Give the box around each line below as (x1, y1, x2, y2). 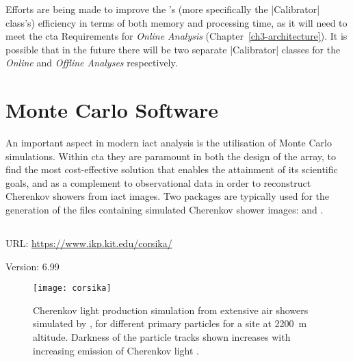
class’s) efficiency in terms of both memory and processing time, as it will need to (5, 15, 348, 29)
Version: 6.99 (5, 259, 60, 273)
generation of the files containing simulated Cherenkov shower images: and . (5, 203, 324, 217)
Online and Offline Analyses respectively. (5, 55, 178, 70)
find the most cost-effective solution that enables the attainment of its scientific (5, 162, 338, 177)
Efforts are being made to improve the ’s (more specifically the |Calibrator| (5, 2, 320, 16)
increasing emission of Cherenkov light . (33, 343, 199, 357)
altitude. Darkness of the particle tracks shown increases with (33, 330, 291, 344)
